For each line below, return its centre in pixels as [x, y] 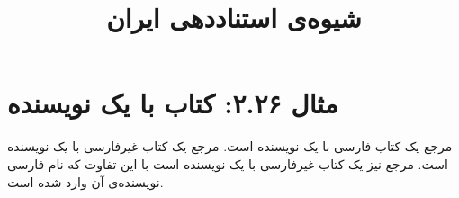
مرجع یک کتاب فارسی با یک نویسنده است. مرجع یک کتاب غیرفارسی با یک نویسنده [230, 146]
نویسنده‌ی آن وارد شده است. [85, 181]
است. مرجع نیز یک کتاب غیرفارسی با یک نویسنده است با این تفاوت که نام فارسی [228, 163]
